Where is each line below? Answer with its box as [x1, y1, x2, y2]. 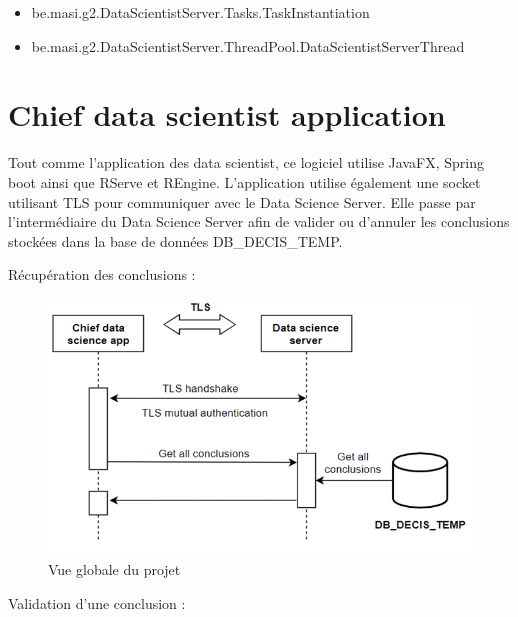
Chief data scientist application [8, 94, 446, 135]
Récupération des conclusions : [8, 264, 196, 285]
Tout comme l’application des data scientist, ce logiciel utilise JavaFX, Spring [8, 152, 484, 173]
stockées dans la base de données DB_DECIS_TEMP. [8, 230, 343, 251]
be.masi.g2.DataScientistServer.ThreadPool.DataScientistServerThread [31, 35, 465, 56]
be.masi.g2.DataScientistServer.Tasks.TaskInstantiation [31, 2, 370, 22]
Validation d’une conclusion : [8, 592, 186, 613]
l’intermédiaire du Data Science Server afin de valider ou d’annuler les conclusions [8, 211, 510, 232]
